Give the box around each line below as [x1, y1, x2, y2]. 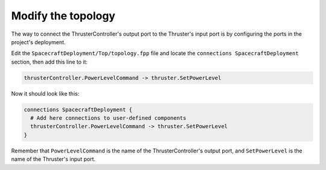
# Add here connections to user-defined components [30, 115, 187, 122]
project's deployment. [11, 38, 66, 45]
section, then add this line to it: [11, 58, 88, 65]
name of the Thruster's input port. [11, 155, 96, 163]
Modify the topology [11, 9, 116, 22]
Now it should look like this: [11, 90, 80, 97]
